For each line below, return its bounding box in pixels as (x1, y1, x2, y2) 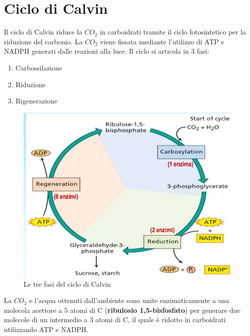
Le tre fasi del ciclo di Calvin (24, 278, 111, 289)
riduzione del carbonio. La (4, 36, 83, 46)
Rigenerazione (15, 96, 57, 106)
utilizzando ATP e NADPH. (4, 324, 88, 334)
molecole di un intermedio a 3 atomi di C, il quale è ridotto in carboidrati (4, 314, 226, 325)
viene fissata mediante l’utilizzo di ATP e (100, 36, 224, 46)
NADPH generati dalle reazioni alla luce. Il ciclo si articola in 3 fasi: (4, 46, 209, 56)
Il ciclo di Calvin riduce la (4, 27, 83, 37)
